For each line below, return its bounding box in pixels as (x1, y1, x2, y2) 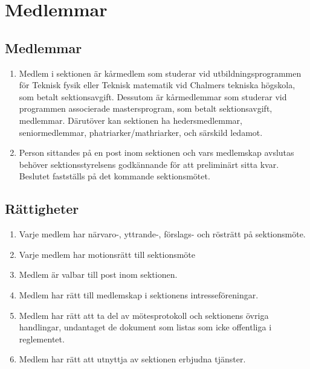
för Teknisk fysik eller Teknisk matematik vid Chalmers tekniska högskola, (19, 79, 295, 91)
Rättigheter (5, 199, 79, 218)
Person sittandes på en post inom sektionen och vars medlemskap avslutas (19, 146, 294, 159)
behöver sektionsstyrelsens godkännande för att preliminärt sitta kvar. (19, 158, 279, 170)
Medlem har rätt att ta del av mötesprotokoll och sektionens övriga (19, 309, 269, 321)
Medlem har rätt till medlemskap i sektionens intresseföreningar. (19, 288, 259, 301)
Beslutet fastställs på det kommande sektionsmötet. (19, 170, 210, 182)
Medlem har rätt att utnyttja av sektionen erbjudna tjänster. (19, 353, 246, 365)
